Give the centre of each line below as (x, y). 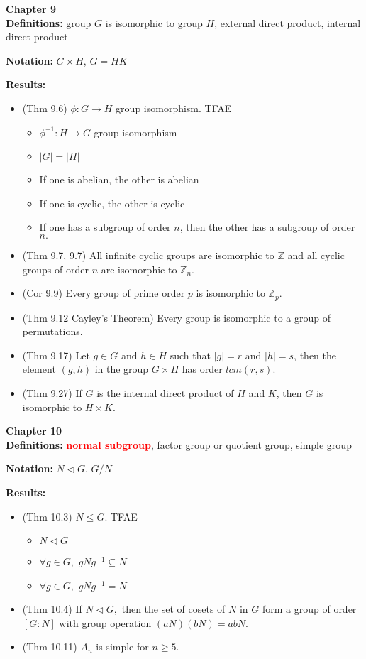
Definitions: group (49, 22)
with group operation (105, 622)
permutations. (52, 331)
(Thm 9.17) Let (56, 355)
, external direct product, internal (288, 22)
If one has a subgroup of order (105, 227)
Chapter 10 (34, 431)
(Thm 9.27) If (52, 392)
